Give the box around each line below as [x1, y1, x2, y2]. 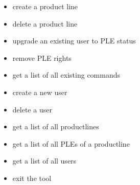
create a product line [12, 1, 78, 11]
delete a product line [12, 18, 78, 29]
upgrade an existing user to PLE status [12, 35, 136, 46]
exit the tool [12, 172, 52, 183]
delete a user [12, 104, 52, 114]
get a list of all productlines [12, 121, 99, 132]
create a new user [12, 86, 67, 97]
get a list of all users [12, 155, 77, 166]
